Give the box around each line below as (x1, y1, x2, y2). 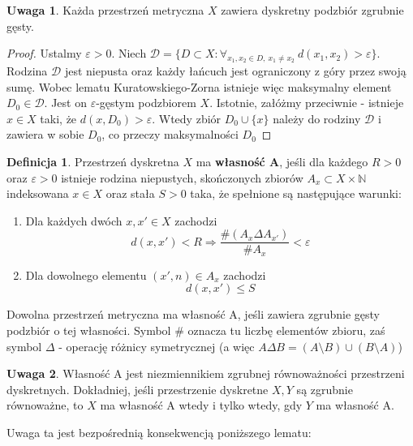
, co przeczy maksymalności (101, 126, 239, 143)
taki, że (40, 109, 77, 127)
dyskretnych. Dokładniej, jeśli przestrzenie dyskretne (6, 380, 269, 397)
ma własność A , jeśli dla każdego (196, 152, 368, 169)
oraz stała (105, 185, 155, 202)
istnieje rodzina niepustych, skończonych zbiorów (61, 169, 303, 186)
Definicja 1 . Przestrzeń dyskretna (6, 152, 179, 169)
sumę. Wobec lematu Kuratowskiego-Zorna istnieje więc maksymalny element (6, 78, 392, 95)
